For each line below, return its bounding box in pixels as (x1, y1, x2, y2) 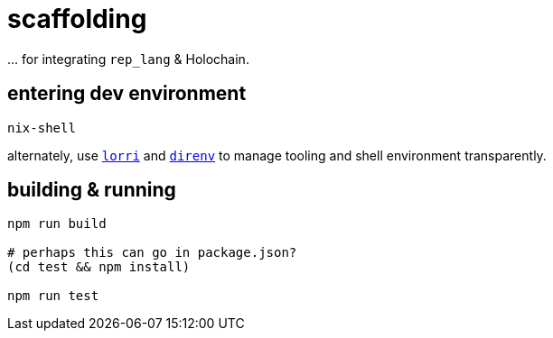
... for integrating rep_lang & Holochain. (7, 50, 249, 67)
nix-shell (7, 120, 76, 135)
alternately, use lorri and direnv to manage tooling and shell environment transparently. (7, 147, 547, 163)
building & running (7, 178, 176, 202)
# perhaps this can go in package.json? (7, 245, 297, 260)
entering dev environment (7, 82, 247, 105)
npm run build (7, 216, 107, 232)
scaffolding (7, 4, 147, 34)
